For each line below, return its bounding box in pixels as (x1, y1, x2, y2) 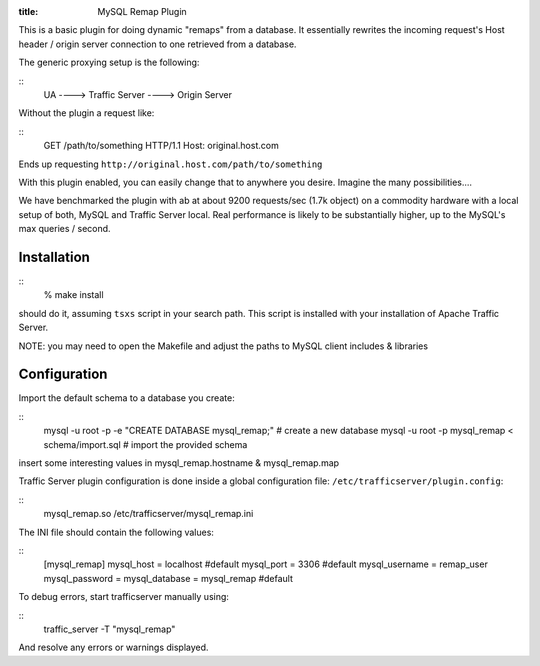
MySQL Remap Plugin (97, 6, 187, 17)
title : (18, 6, 39, 17)
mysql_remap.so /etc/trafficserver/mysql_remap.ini (43, 508, 254, 520)
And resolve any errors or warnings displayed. (18, 641, 209, 654)
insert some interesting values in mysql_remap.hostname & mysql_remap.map (18, 457, 340, 469)
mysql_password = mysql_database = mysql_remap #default (43, 572, 294, 584)
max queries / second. (18, 223, 111, 235)
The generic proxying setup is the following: (18, 56, 200, 69)
